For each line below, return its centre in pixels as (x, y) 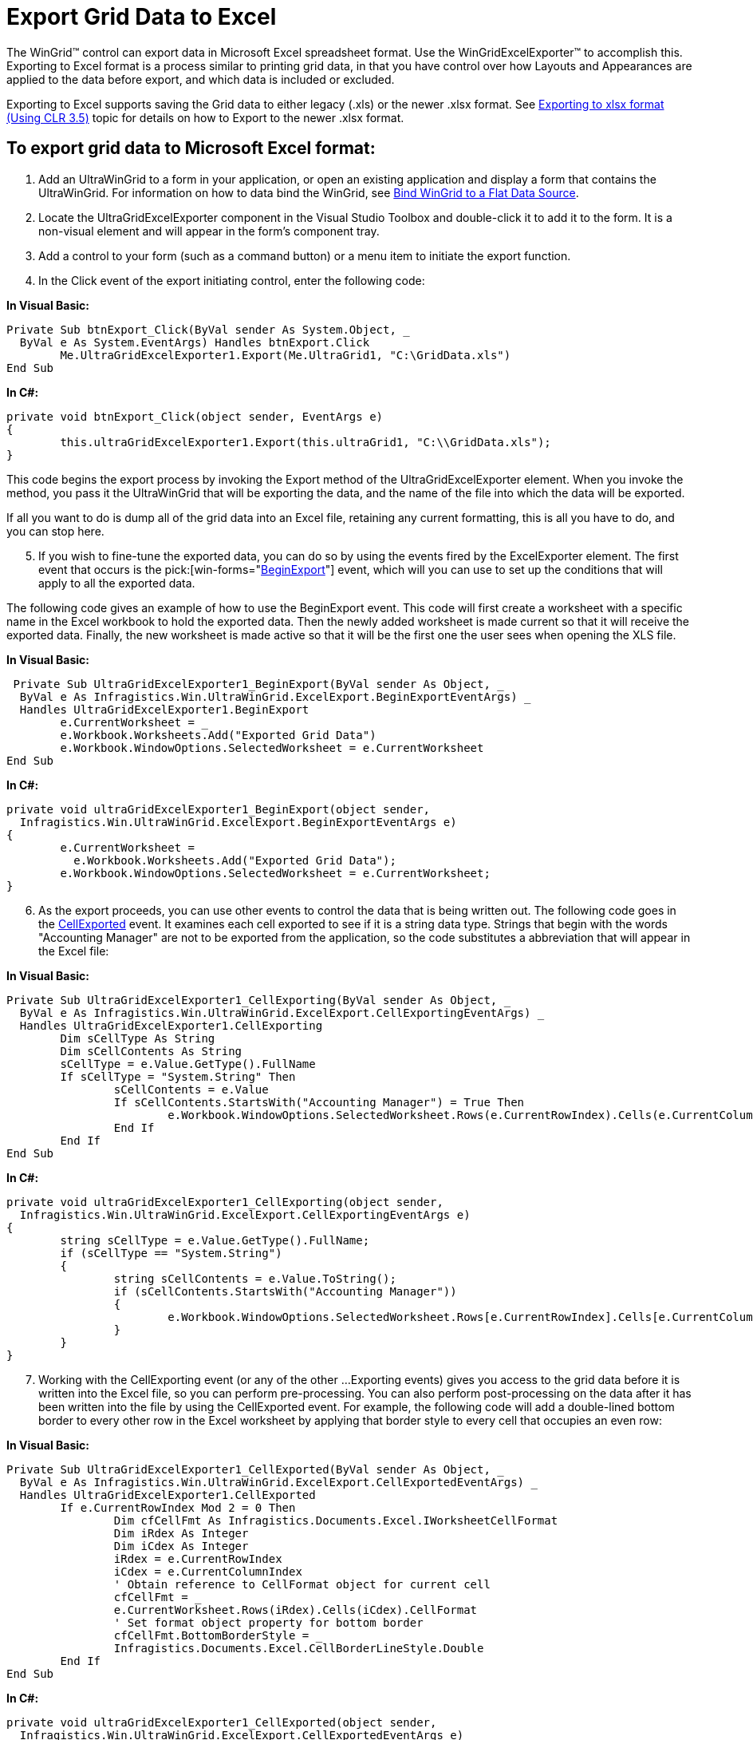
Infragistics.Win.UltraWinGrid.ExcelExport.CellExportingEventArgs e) (245, 1214)
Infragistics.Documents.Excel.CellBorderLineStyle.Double (299, 1648)
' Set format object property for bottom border (268, 1622)
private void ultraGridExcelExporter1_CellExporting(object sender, (225, 1202)
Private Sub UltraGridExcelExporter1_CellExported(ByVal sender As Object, (248, 1469)
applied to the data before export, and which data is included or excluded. (201, 79)
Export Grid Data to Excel (142, 17)
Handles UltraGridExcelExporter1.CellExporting (171, 1025)
